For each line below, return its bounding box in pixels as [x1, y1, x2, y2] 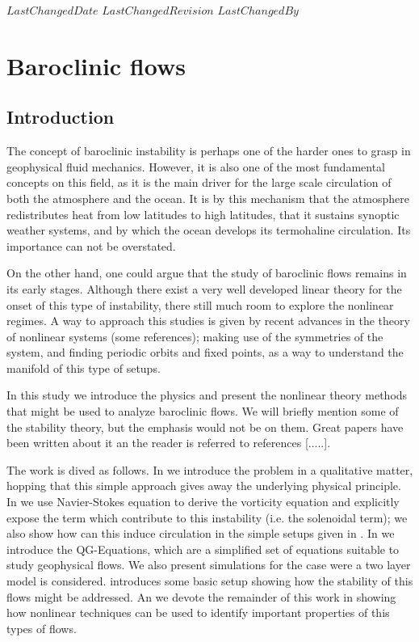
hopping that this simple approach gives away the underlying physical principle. [6, 477, 401, 494]
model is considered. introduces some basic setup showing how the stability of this [6, 572, 413, 589]
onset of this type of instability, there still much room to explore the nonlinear [6, 296, 394, 313]
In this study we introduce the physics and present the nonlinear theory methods [6, 386, 408, 403]
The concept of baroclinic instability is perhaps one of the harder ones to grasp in [6, 142, 411, 159]
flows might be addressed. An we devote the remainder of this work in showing [6, 588, 396, 605]
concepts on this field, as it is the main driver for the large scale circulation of [6, 174, 392, 191]
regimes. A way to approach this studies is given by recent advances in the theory [6, 312, 410, 329]
